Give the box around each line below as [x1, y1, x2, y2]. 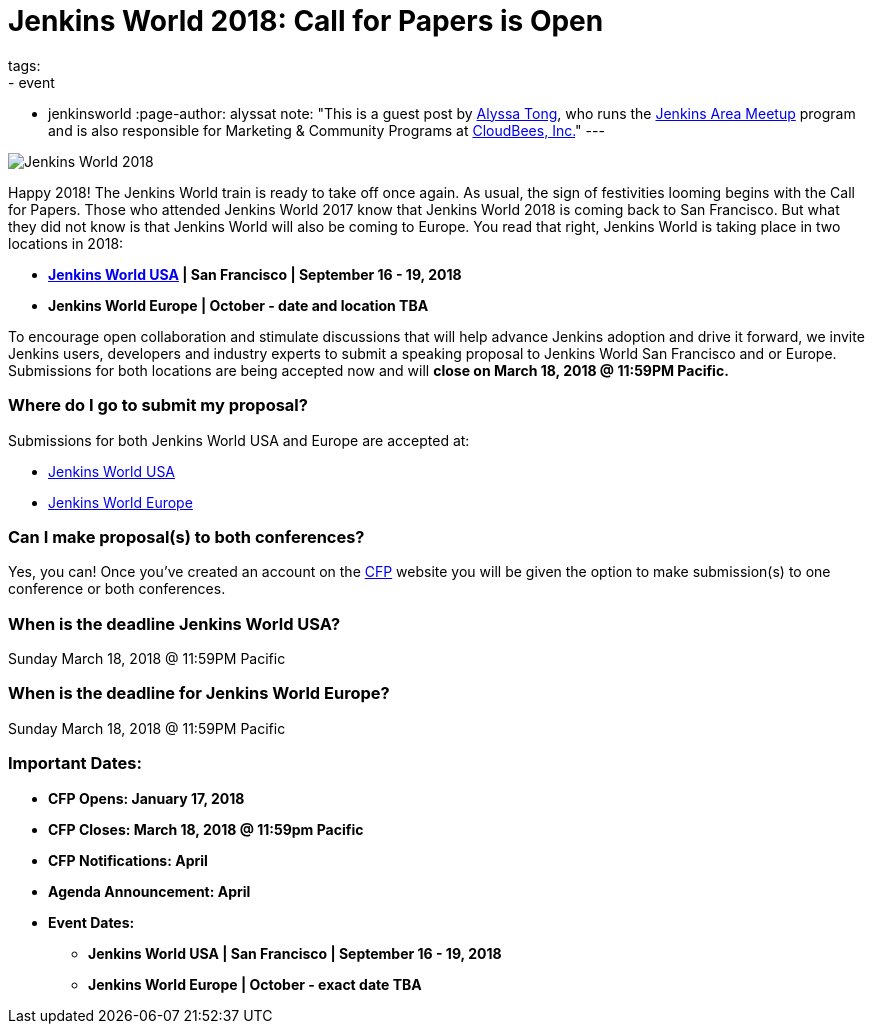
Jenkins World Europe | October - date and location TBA [48, 296, 429, 314]
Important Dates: [8, 753, 142, 774]
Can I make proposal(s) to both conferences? [8, 526, 365, 547]
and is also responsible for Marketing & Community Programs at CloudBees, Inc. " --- [48, 121, 605, 139]
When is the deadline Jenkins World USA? [8, 613, 341, 634]
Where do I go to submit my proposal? [8, 395, 308, 416]
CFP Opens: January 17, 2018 [48, 789, 245, 807]
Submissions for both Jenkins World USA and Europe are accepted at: [8, 431, 470, 449]
